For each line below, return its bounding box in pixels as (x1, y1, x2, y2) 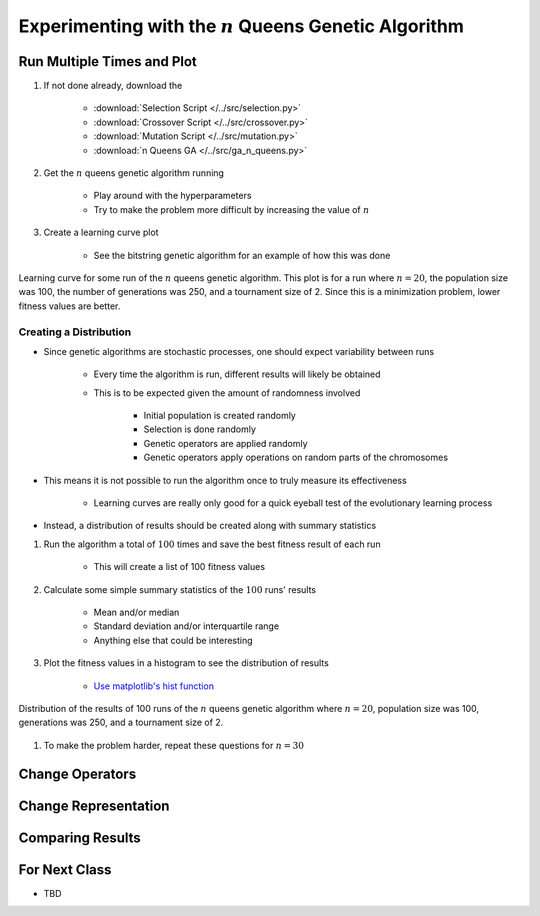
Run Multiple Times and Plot (18, 53, 197, 70)
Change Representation (18, 797, 170, 814)
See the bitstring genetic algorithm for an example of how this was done (93, 249, 391, 261)
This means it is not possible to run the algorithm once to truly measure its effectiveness (43, 474, 407, 486)
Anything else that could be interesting (93, 634, 254, 646)
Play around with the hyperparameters (93, 190, 252, 202)
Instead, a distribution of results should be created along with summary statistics (43, 520, 377, 532)
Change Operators (18, 765, 137, 782)
